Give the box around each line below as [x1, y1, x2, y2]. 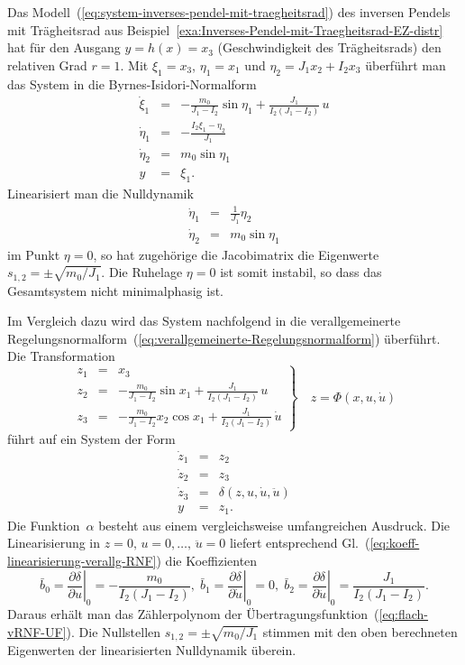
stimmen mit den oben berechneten [262, 622, 458, 641]
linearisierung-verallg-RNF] [7, 550, 157, 569]
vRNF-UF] [7, 622, 67, 641]
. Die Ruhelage [101, 263, 183, 282]
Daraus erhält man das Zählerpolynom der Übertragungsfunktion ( [7, 605, 379, 623]
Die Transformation [7, 346, 115, 365]
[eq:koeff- [369, 533, 420, 552]
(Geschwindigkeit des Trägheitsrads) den [217, 38, 442, 57]
